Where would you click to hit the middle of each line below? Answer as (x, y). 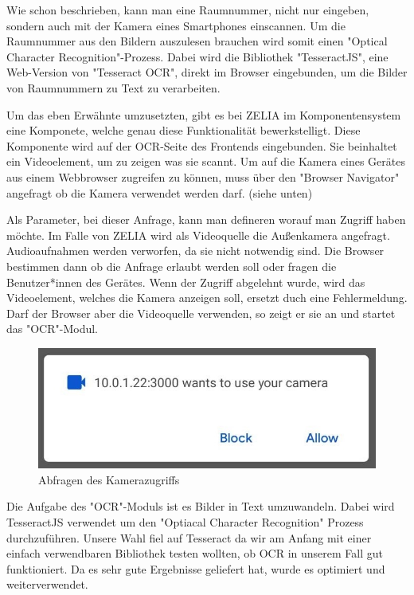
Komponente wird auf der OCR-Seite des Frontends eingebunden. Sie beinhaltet (202, 145)
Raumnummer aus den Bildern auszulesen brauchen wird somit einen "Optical (197, 41)
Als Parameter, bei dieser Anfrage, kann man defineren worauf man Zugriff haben (206, 219)
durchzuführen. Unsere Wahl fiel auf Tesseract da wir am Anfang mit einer (189, 537)
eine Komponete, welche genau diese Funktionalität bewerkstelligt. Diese (184, 130)
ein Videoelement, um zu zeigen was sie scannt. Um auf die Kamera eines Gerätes (206, 161)
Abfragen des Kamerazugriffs (109, 479)
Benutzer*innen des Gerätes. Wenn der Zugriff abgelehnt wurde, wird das (186, 282)
